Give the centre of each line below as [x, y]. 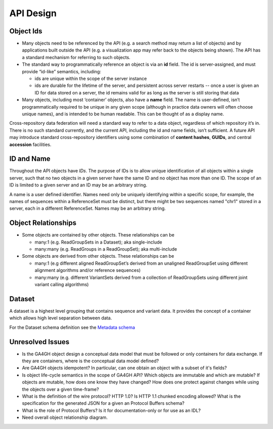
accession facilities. [30, 145]
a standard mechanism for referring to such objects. [76, 57]
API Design [33, 13]
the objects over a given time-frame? [60, 389]
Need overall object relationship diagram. [65, 417]
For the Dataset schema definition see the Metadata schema [72, 327]
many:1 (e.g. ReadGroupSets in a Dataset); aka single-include [98, 242]
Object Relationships [43, 223]
